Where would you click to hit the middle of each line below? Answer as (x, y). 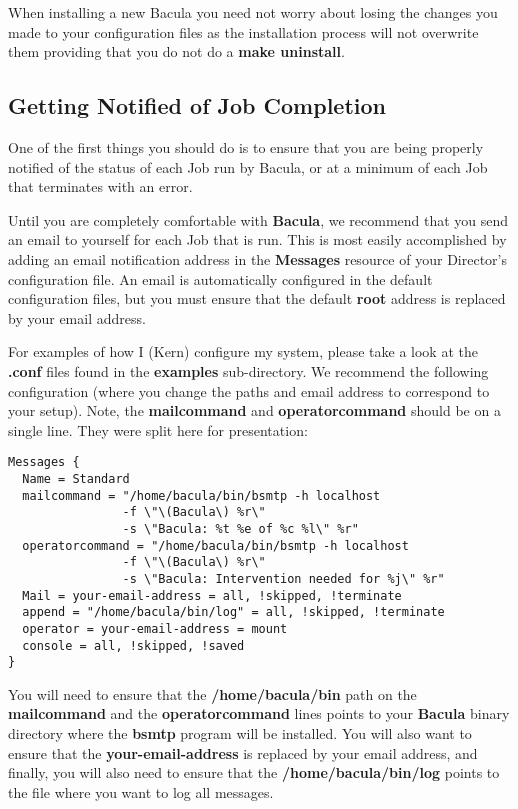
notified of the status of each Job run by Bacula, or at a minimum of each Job (248, 166)
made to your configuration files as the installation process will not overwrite (243, 31)
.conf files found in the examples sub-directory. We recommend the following (248, 370)
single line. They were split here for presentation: (158, 429)
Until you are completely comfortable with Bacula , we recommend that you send (258, 219)
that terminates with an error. (100, 186)
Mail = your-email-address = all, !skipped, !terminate (212, 595)
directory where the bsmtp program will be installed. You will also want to (240, 733)
